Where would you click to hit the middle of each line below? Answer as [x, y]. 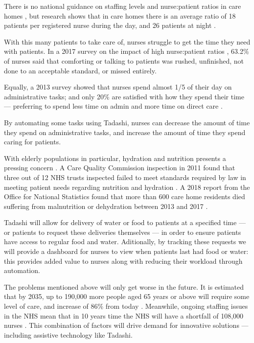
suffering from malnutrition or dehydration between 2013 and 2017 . [106, 206]
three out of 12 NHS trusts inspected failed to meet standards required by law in [125, 177]
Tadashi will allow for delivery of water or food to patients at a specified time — [125, 222]
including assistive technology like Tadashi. [68, 334]
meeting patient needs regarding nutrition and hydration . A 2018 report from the [127, 187]
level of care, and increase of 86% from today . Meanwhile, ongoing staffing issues [126, 306]
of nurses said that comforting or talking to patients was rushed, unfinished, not [124, 60]
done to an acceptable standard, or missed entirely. [80, 70]
